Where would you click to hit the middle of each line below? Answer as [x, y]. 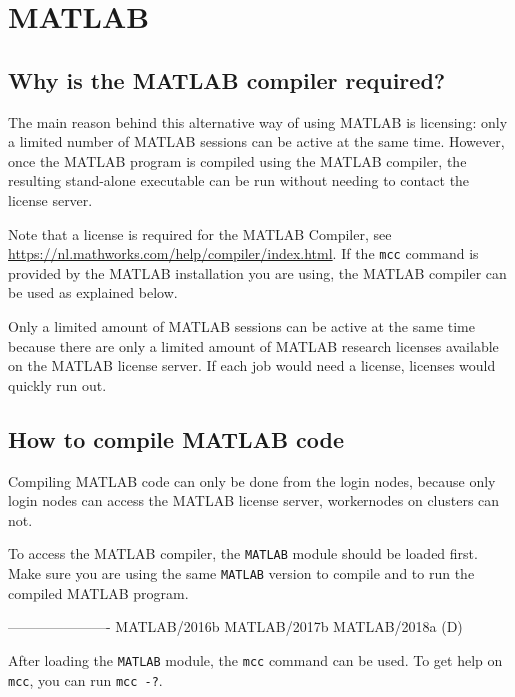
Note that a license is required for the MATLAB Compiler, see [200, 233]
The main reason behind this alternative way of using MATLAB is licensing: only [258, 121]
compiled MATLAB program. [98, 592]
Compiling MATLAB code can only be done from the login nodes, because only [252, 480]
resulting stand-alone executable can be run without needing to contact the [239, 180]
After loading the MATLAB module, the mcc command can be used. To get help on [255, 659]
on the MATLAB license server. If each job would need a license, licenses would [252, 365]
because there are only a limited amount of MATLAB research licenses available [253, 345]
